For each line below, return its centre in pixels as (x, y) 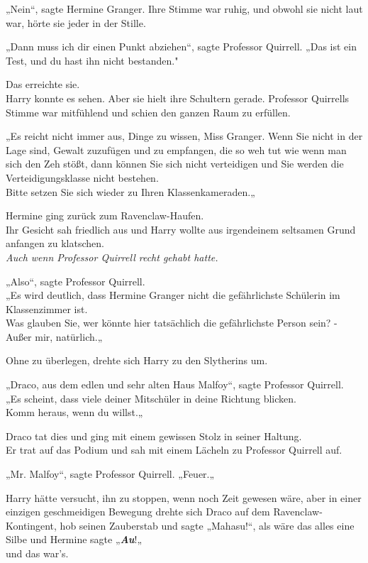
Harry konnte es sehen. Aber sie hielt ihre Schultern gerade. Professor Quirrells (178, 98)
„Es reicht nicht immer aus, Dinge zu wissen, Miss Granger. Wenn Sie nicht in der (184, 136)
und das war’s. (37, 553)
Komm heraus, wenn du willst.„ (74, 412)
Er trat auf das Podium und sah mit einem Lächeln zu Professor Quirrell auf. (174, 450)
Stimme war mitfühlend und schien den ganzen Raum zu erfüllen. (148, 112)
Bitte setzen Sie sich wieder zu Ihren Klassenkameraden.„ (130, 191)
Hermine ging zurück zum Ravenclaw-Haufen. (105, 215)
